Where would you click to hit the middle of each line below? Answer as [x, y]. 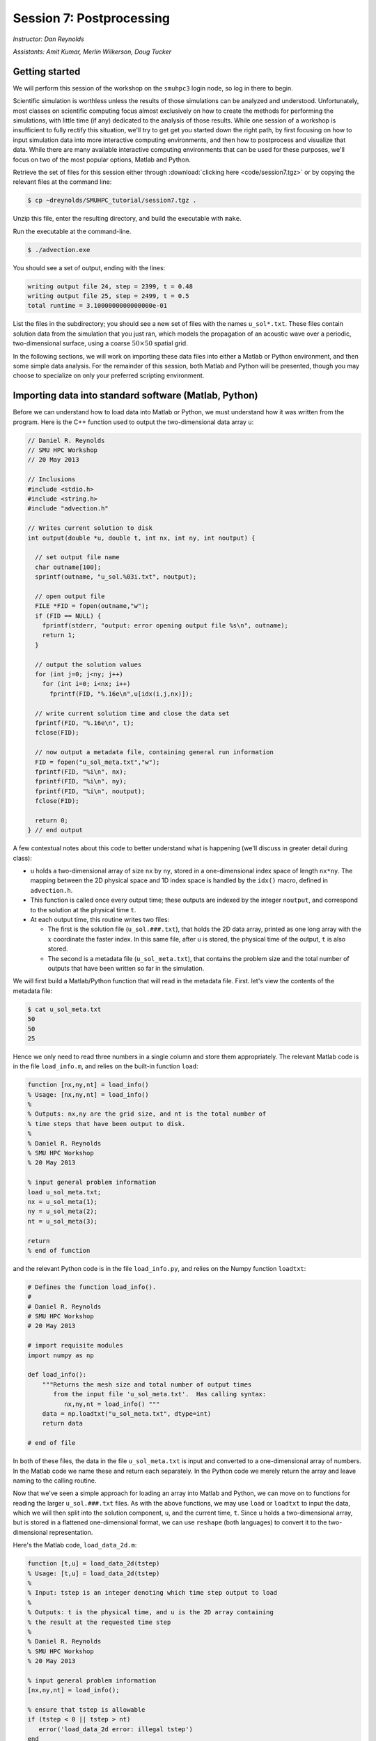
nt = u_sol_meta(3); [62, 1221]
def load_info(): [57, 1375]
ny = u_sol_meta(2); [62, 1211]
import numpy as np [61, 1355]
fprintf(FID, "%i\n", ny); [81, 781]
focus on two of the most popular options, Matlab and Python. [102, 159]
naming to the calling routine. [55, 1481]
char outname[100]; [68, 567]
